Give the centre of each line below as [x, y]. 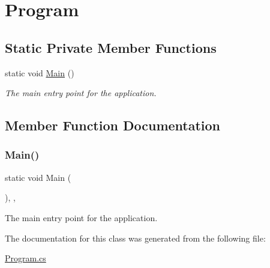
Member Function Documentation [113, 125]
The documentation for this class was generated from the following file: [135, 238]
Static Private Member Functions [111, 47]
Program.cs [25, 258]
